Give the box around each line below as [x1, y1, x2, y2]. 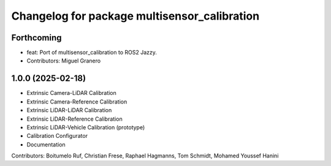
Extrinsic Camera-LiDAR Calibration [26, 89, 116, 97]
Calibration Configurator [26, 132, 88, 140]
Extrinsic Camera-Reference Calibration [26, 98, 127, 105]
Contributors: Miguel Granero [26, 57, 101, 64]
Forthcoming [11, 32, 62, 43]
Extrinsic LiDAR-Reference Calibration [26, 115, 123, 123]
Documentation [26, 141, 66, 148]
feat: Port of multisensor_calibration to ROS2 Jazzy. [26, 49, 158, 56]
